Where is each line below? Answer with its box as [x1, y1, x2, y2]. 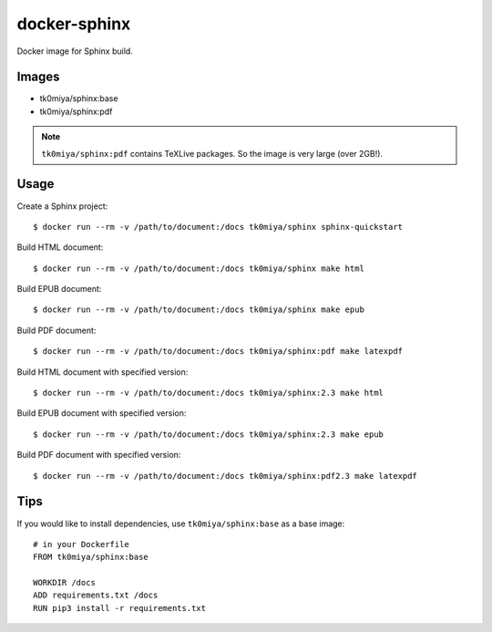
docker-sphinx [16, 14, 131, 34]
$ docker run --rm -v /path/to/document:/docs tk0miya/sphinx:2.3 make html [33, 388, 384, 399]
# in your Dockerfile [33, 539, 129, 549]
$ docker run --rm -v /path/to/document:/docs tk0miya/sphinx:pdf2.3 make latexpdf [33, 471, 418, 481]
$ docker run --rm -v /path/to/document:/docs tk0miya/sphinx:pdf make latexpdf [33, 347, 404, 357]
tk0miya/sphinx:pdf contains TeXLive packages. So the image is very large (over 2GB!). [41, 148, 383, 159]
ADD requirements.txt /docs [33, 590, 159, 601]
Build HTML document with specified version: [16, 366, 189, 378]
